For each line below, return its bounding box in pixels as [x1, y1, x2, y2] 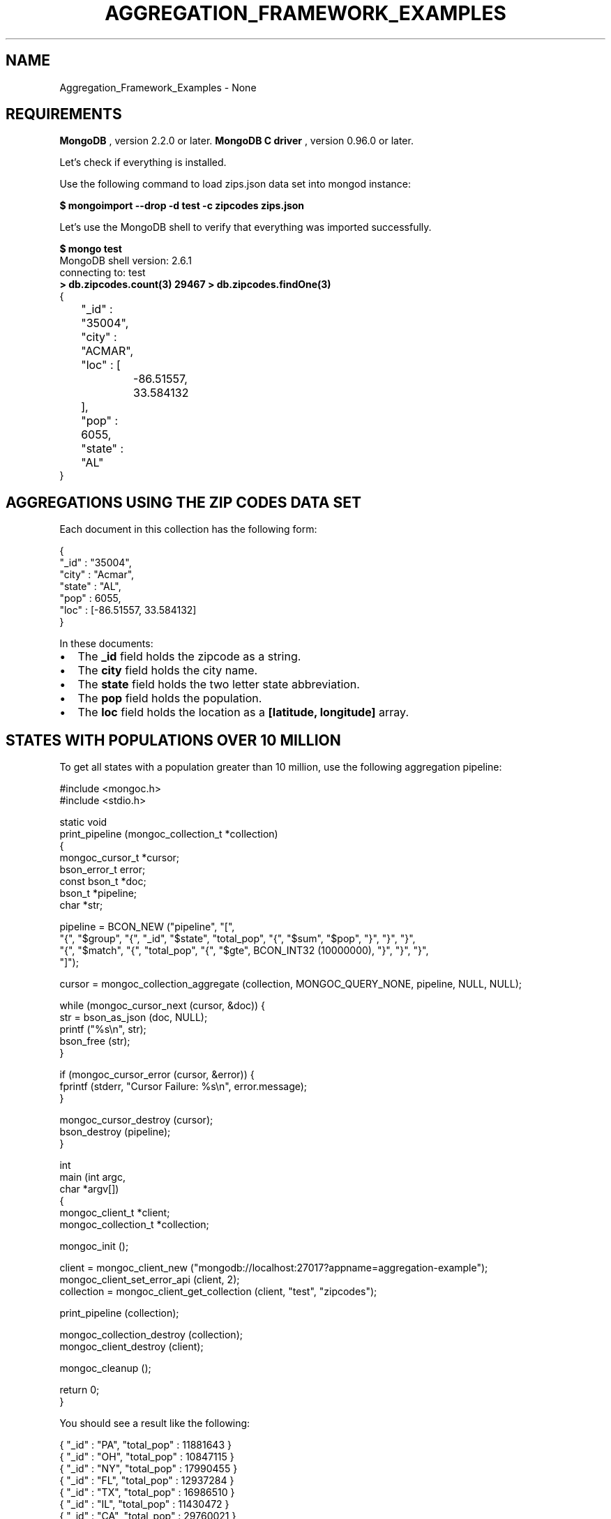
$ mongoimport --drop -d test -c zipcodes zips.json [59, 199, 305, 212]
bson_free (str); [59, 1035, 130, 1048]
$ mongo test [59, 243, 122, 255]
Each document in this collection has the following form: [59, 523, 317, 536]
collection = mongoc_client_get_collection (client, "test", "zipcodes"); [59, 1285, 377, 1298]
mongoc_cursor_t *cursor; [59, 852, 180, 864]
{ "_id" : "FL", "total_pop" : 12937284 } [59, 1474, 234, 1487]
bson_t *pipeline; [59, 887, 137, 900]
